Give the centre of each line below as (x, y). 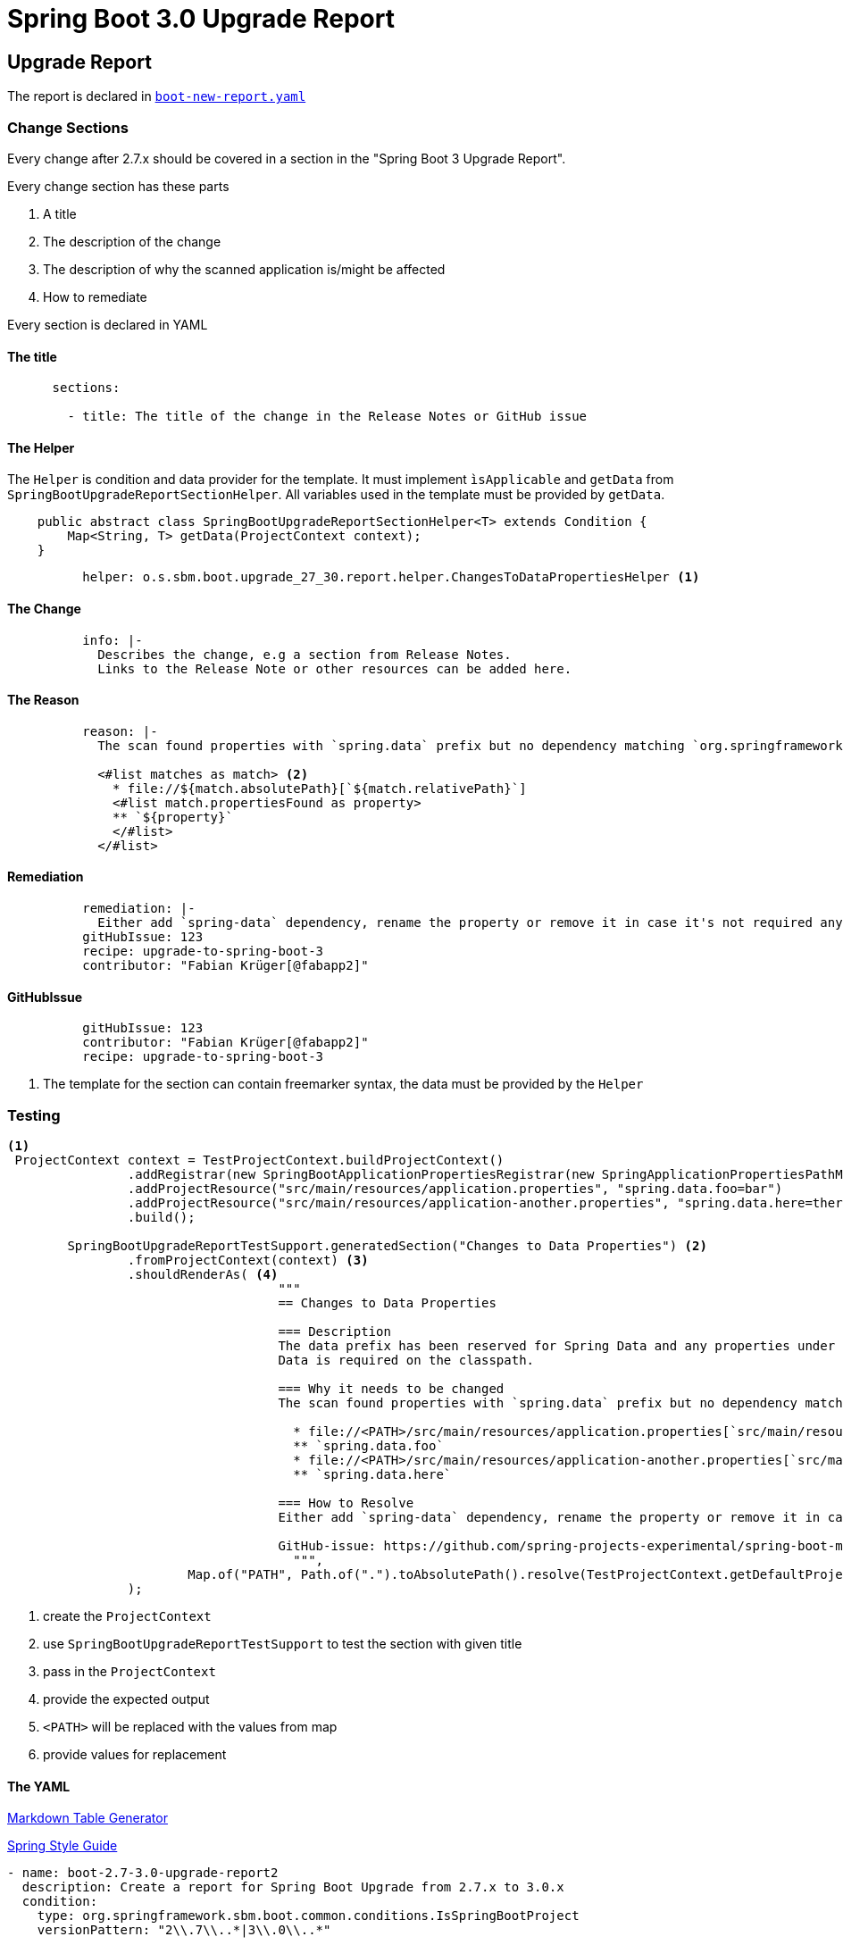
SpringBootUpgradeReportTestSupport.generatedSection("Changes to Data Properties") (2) (387, 1245)
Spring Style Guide (63, 1846)
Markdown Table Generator (88, 1818)
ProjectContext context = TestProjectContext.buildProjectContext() (259, 1160)
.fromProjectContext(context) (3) (248, 1260)
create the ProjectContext (127, 1615)
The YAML (39, 1786)
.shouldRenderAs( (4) (203, 1274)
